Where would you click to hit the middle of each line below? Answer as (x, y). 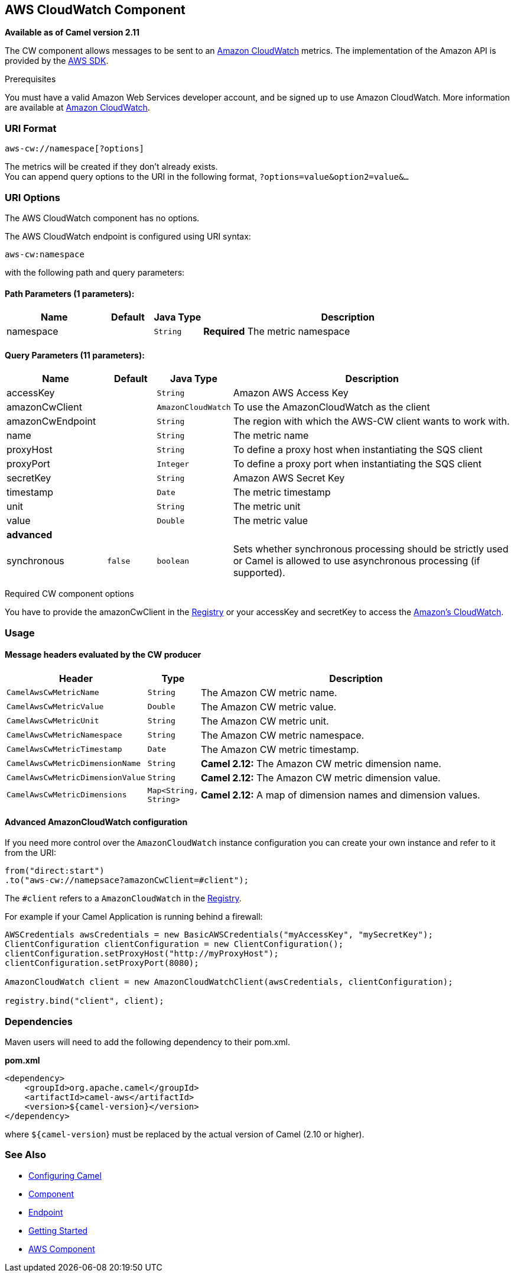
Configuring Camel (65, 1175)
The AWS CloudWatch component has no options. (102, 218)
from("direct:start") (55, 871)
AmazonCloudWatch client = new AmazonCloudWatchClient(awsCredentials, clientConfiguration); (229, 982)
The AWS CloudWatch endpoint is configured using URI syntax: (128, 236)
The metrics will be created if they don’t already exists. (111, 167)
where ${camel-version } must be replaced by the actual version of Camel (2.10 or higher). (185, 1134)
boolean (173, 561)
